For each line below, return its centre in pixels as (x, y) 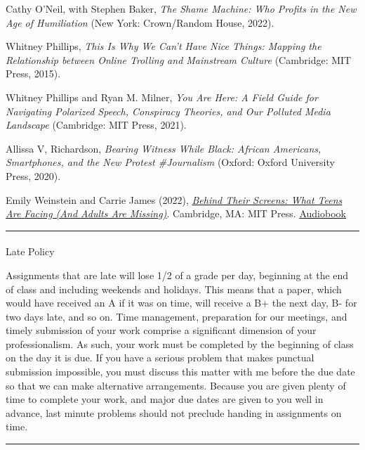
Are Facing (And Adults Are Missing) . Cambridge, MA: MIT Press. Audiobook (176, 213)
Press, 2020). (33, 175)
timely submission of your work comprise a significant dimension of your (161, 330)
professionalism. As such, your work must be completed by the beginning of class (180, 343)
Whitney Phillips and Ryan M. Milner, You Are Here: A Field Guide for (162, 97)
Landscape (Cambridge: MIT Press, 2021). (96, 125)
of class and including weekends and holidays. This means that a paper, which (174, 289)
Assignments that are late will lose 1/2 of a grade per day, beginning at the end (177, 275)
